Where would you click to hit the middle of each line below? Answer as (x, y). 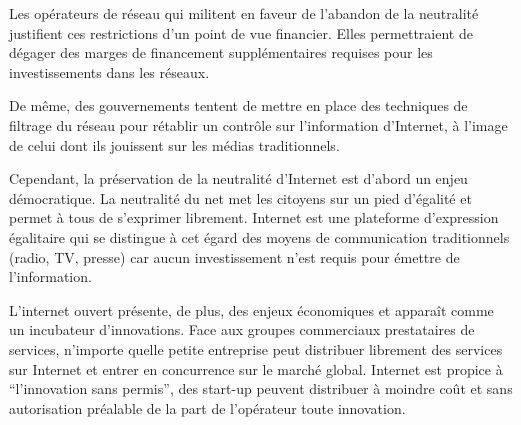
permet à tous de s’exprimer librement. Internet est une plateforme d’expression (254, 217)
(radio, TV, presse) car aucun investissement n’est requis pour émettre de (234, 256)
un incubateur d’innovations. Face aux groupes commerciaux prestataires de (242, 329)
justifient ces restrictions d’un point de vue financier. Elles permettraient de (241, 32)
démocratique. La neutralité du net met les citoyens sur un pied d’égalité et (240, 197)
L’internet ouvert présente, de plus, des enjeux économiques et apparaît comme (251, 309)
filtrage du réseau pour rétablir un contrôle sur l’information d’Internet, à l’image (258, 124)
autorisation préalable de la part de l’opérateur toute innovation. (207, 407)
